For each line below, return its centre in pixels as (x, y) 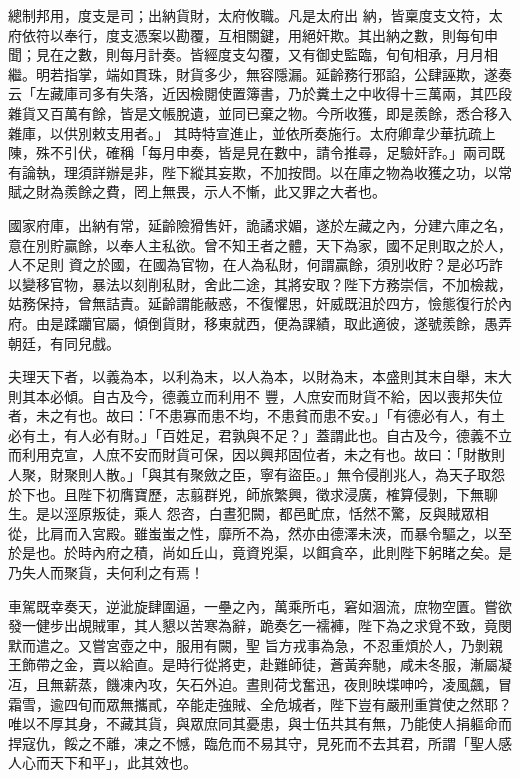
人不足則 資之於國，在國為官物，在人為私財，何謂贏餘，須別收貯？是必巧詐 (255, 264)
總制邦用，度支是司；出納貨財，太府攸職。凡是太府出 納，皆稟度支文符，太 (255, 15)
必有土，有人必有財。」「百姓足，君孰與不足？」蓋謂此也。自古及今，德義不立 (260, 434)
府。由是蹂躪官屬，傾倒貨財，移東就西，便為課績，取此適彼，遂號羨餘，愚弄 (260, 322)
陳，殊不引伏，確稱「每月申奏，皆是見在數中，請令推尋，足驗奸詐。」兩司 (249, 152)
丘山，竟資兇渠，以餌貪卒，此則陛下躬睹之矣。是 (350, 552)
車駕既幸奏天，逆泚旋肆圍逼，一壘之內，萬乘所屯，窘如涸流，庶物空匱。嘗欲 (260, 605)
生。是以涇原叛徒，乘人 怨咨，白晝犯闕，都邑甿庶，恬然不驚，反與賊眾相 (248, 513)
